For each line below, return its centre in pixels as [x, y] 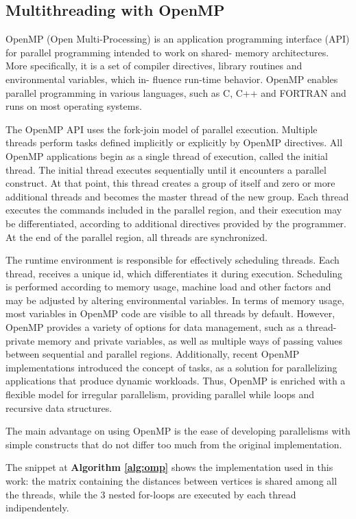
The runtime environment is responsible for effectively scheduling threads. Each [173, 260]
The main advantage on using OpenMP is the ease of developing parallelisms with [178, 431]
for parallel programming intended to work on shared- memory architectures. [167, 52]
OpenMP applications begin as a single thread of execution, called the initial [167, 155]
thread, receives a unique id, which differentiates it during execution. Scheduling [174, 273]
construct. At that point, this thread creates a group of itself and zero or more [170, 183]
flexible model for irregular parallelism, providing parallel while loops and [160, 394]
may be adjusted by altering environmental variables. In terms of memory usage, [175, 300]
